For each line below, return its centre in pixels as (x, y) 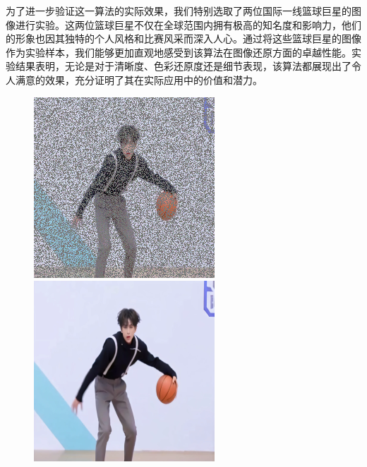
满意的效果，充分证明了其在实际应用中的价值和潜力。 (139, 79)
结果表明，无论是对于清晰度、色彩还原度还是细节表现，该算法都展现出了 (183, 66)
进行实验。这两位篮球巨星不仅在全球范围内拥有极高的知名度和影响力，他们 (188, 24)
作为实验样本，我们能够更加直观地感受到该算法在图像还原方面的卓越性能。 (179, 52)
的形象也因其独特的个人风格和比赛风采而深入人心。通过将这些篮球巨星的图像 (183, 38)
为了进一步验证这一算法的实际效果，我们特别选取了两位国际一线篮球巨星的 (179, 11)
